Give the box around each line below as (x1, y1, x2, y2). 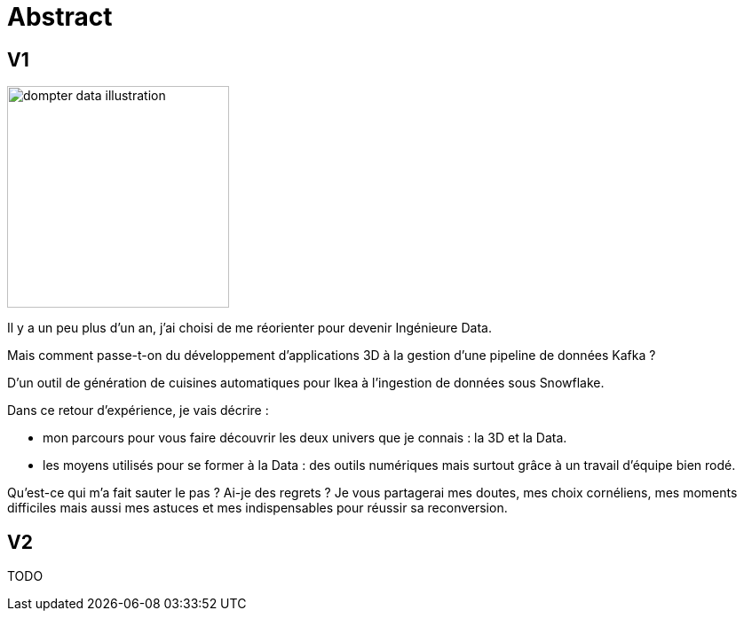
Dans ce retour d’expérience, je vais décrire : (7, 403, 269, 419)
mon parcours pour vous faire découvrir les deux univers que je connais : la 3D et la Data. (43, 430, 567, 446)
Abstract (7, 2, 113, 32)
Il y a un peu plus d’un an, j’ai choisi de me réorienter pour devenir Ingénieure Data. (7, 320, 492, 336)
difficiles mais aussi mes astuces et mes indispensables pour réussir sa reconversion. (7, 500, 508, 516)
